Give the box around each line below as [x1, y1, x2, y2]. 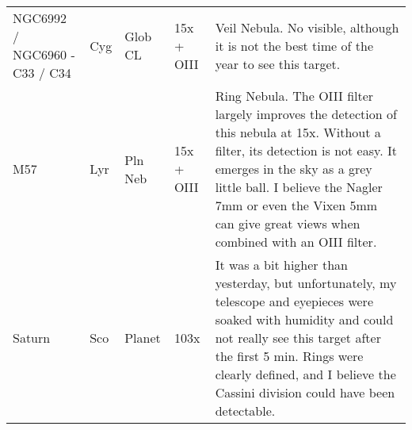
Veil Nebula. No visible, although [215, 17, 399, 36]
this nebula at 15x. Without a [215, 123, 381, 141]
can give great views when [215, 214, 360, 232]
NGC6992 [13, 9, 67, 27]
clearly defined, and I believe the [215, 365, 396, 383]
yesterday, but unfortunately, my [215, 274, 397, 292]
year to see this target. [215, 54, 341, 73]
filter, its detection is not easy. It [215, 141, 397, 159]
